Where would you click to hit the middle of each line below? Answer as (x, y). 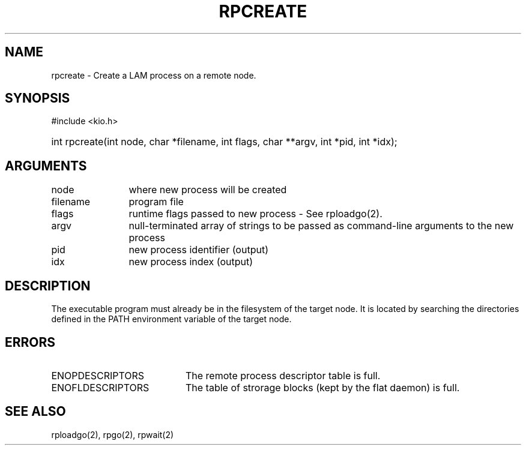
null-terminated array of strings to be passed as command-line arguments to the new (321, 226)
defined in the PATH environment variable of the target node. (171, 319)
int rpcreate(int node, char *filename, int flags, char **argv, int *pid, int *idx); (224, 142)
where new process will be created (208, 190)
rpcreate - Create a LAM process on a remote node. (154, 75)
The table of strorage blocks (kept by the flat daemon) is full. (322, 387)
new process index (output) (191, 262)
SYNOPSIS (38, 98)
